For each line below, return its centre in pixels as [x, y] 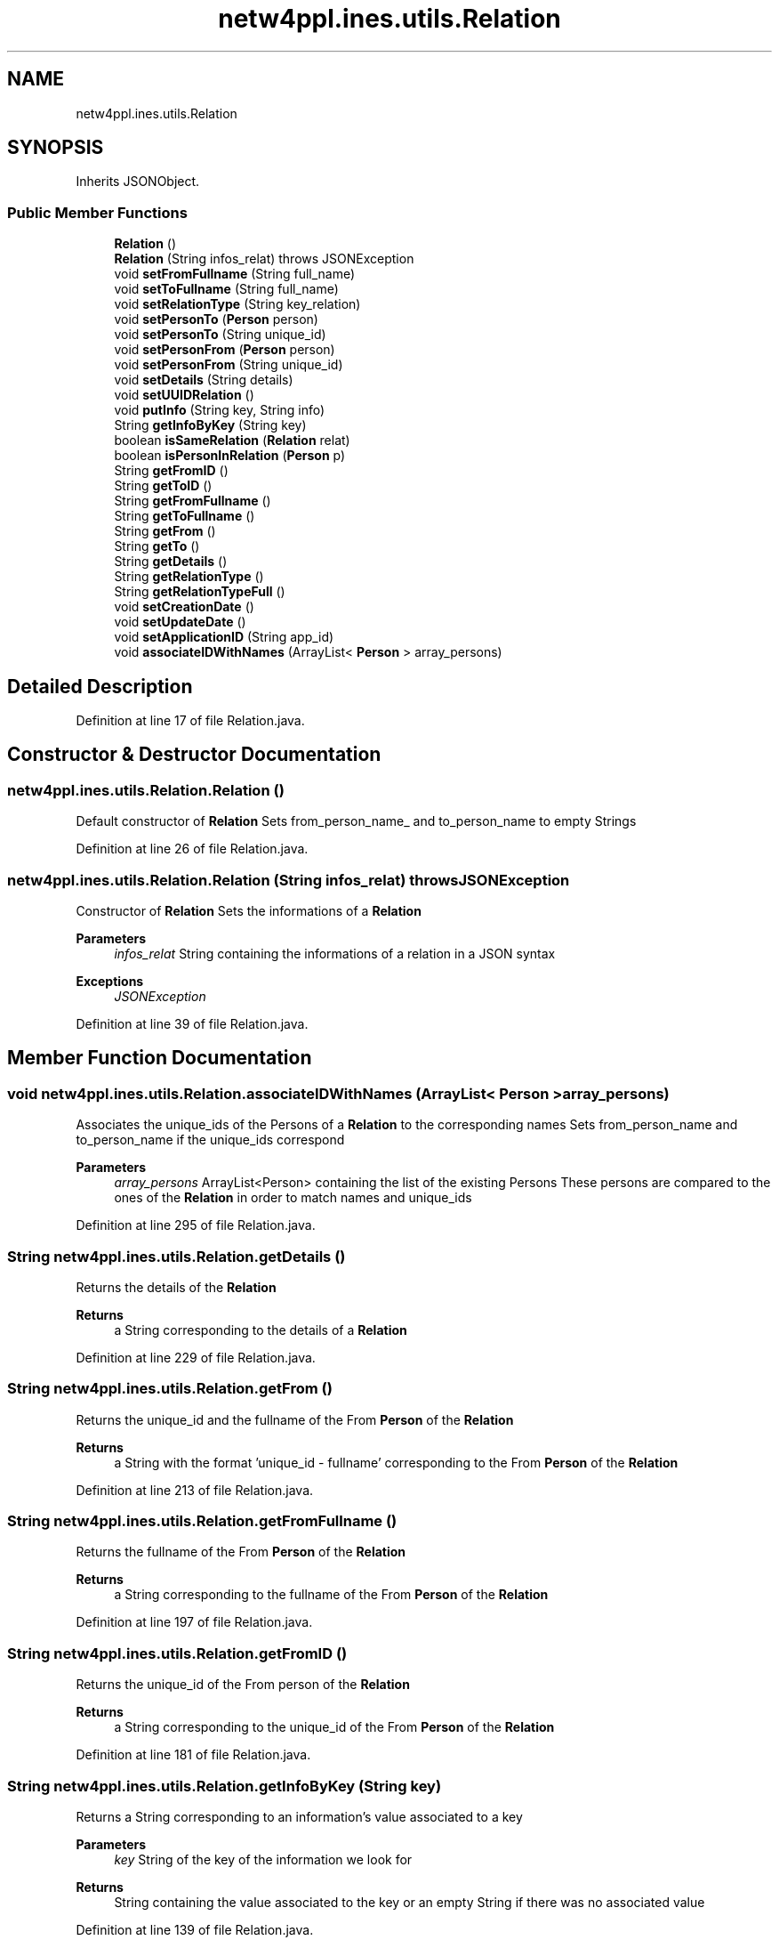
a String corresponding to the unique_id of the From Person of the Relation [334, 1727]
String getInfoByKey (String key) [210, 425]
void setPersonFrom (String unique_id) [229, 365]
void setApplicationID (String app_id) [224, 637]
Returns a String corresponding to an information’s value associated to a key [299, 1816]
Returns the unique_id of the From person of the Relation [243, 1685]
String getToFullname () [185, 516]
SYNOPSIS [56, 148]
